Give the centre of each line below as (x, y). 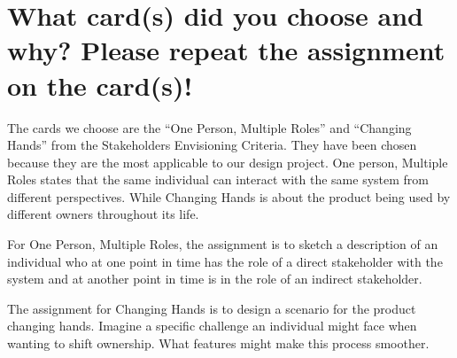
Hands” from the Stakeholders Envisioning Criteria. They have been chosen (212, 145)
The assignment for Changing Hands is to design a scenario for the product (212, 308)
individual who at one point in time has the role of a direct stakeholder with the (225, 261)
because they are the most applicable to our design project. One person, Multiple (228, 162)
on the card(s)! (100, 85)
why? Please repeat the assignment (226, 50)
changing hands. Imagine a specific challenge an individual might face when (212, 326)
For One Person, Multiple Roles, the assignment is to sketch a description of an (223, 244)
